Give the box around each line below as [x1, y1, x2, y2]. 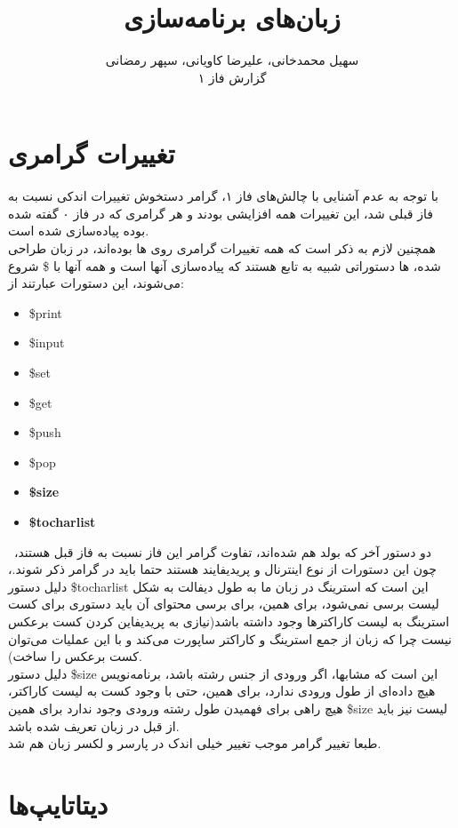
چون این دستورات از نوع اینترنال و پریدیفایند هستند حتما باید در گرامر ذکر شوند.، [8, 560, 437, 578]
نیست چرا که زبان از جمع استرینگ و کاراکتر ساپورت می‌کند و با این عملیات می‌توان [8, 629, 453, 648]
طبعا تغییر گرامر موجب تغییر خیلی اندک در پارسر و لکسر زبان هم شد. [8, 734, 382, 752]
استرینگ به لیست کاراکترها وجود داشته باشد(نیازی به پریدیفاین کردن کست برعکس [8, 611, 450, 630]
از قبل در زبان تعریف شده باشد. [8, 716, 180, 735]
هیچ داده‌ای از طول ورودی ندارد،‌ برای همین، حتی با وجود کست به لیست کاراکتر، [8, 681, 436, 700]
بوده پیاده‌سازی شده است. [8, 221, 149, 240]
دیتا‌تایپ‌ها [8, 785, 108, 822]
